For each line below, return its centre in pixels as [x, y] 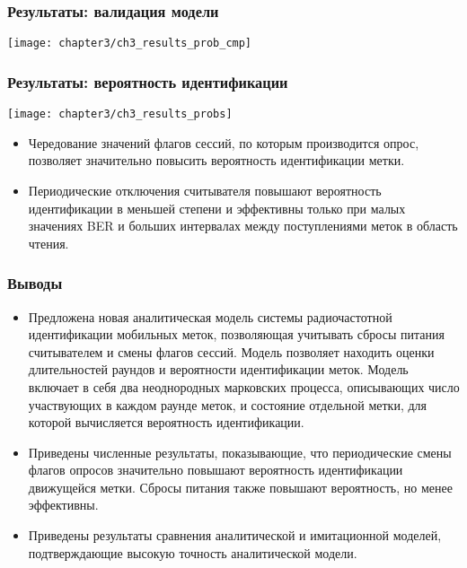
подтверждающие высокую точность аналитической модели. [193, 552]
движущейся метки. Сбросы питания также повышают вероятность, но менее [240, 487]
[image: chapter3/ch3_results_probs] [120, 114]
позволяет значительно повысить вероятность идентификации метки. [216, 160]
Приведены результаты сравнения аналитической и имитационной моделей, [235, 535]
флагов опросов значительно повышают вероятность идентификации [216, 470]
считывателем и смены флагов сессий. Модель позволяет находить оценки [231, 351]
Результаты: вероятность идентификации [148, 81]
